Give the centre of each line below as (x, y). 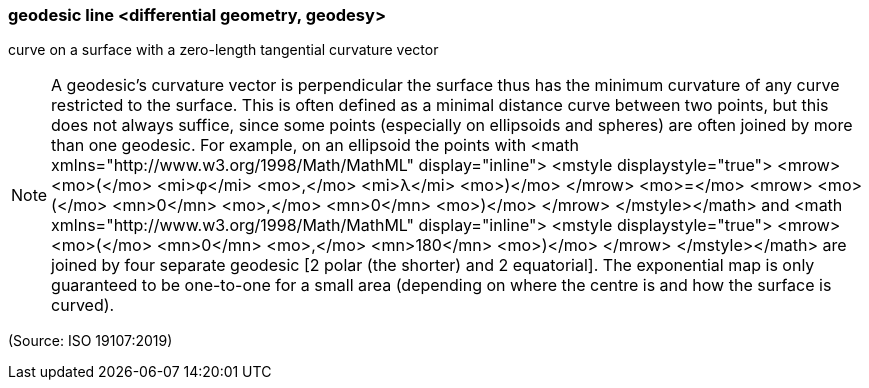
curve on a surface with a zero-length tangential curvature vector (223, 50)
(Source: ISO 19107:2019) (90, 341)
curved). (83, 305)
